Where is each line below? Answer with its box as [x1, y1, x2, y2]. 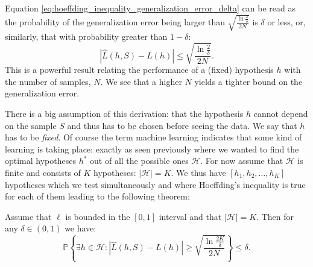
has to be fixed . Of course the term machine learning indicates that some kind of [5, 131, 302, 143]
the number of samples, [5, 75, 91, 87]
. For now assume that [200, 154, 283, 167]
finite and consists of [5, 166, 81, 179]
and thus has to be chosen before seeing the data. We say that [67, 119, 297, 131]
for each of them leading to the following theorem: [5, 190, 190, 203]
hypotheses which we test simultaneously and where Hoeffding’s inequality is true [5, 178, 306, 190]
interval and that [159, 210, 222, 222]
